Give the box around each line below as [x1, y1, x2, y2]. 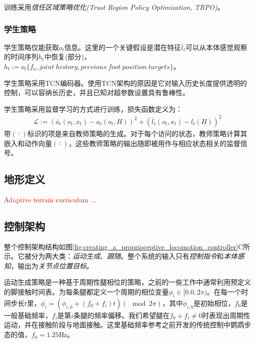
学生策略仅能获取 [4, 42, 59, 52]
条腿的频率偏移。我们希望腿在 [73, 310, 170, 320]
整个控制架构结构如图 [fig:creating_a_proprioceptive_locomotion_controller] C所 [4, 241, 250, 251]
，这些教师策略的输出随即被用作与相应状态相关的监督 [69, 138, 241, 148]
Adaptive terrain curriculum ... [4, 194, 97, 204]
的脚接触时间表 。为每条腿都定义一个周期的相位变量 [4, 287, 169, 297]
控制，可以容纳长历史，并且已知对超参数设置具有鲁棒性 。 [4, 87, 189, 98]
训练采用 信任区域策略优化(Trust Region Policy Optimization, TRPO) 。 [4, 2, 225, 12]
